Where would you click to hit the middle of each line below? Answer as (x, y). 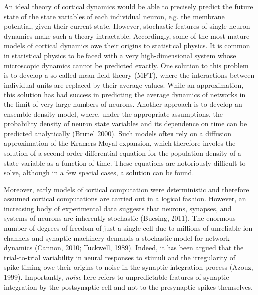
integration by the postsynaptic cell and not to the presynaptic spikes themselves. (128, 286)
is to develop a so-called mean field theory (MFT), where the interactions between (129, 75)
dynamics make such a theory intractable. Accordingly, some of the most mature (127, 36)
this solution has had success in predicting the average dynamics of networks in (125, 94)
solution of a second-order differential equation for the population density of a (123, 152)
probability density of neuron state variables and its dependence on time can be (126, 124)
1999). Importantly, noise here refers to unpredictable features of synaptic (117, 277)
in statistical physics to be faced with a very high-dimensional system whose (120, 55)
